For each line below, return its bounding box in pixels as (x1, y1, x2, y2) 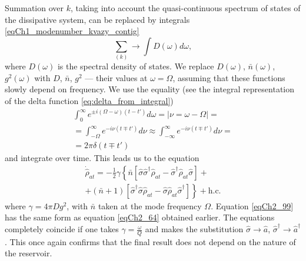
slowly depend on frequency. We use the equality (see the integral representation (5, 83, 295, 95)
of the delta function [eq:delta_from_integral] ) (5, 94, 174, 106)
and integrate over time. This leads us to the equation (5, 152, 199, 164)
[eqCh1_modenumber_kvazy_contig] (5, 25, 139, 37)
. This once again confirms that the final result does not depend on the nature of (5, 235, 296, 247)
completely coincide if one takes (5, 223, 119, 235)
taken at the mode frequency (98, 199, 202, 212)
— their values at (85, 71, 148, 83)
